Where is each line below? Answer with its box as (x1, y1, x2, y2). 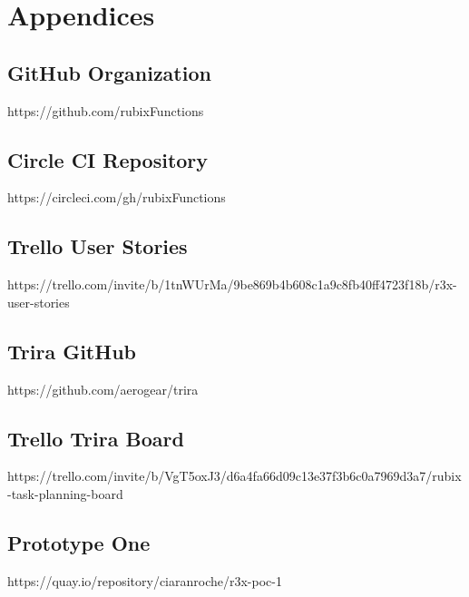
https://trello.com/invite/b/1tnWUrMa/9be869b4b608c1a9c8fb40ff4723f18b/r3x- (7, 275, 457, 294)
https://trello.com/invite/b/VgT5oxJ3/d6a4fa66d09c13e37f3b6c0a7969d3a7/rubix (7, 466, 462, 485)
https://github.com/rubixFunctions (7, 101, 204, 120)
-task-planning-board (7, 484, 123, 503)
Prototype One (7, 528, 151, 556)
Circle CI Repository (7, 145, 209, 173)
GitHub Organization (7, 58, 211, 86)
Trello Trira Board (7, 424, 184, 452)
